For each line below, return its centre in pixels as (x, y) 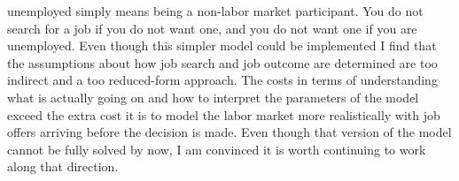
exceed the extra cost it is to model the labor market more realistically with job (224, 114)
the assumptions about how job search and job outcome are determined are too (222, 62)
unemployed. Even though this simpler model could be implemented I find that (222, 45)
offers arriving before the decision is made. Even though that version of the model (229, 132)
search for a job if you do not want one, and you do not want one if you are (212, 28)
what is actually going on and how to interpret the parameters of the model (213, 97)
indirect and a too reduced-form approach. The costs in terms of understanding (222, 80)
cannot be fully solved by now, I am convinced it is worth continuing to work (217, 149)
